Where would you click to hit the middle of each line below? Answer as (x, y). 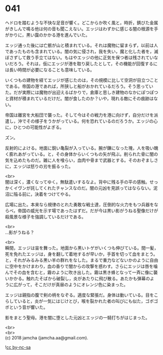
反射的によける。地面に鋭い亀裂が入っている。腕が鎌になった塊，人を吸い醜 (82, 148)
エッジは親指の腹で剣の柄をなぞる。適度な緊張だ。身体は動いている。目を (80, 295)
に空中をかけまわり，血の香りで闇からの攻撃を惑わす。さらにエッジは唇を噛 (81, 266)
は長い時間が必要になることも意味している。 (50, 69)
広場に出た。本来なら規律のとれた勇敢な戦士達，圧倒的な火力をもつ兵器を (80, 204)
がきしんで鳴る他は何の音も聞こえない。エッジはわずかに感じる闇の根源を (80, 29)
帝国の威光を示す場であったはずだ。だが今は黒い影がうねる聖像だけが (88, 210)
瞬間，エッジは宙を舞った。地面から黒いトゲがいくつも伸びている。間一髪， (82, 248)
